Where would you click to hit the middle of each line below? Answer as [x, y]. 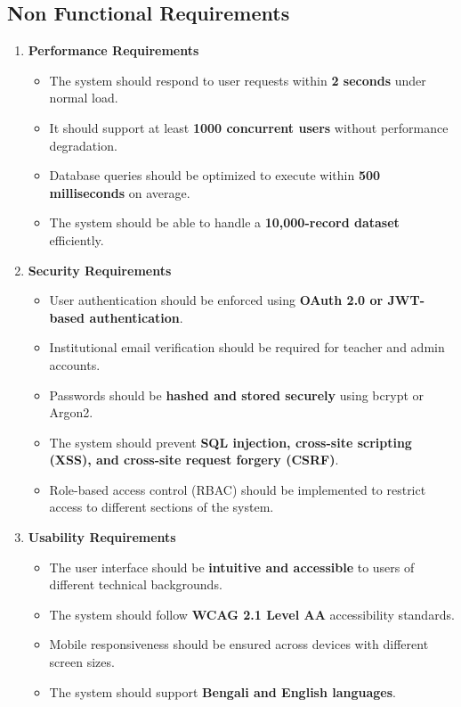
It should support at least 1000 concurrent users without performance [249, 127]
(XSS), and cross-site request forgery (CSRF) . [194, 460]
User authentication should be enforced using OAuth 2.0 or [216, 300]
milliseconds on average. [120, 192]
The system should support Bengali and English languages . [223, 691]
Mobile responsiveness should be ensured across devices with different [239, 644]
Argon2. [71, 412]
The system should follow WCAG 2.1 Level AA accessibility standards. [252, 614]
